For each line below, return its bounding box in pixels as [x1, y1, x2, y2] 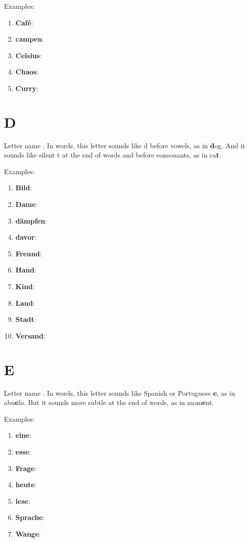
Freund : [15, 248, 42, 258]
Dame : [15, 199, 38, 209]
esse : [15, 446, 31, 456]
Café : [15, 17, 33, 27]
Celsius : [15, 50, 42, 60]
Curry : [15, 83, 39, 93]
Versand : [15, 330, 45, 340]
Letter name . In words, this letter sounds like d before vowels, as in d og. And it [4, 140, 246, 150]
